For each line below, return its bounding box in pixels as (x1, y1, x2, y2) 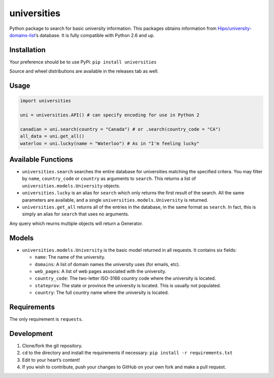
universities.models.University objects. (22, 182, 121, 188)
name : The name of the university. (35, 254, 106, 260)
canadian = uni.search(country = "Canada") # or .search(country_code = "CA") (20, 126, 221, 132)
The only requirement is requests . (9, 316, 83, 322)
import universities (20, 98, 71, 104)
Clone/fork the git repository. (22, 343, 83, 349)
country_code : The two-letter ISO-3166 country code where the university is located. (35, 275, 216, 281)
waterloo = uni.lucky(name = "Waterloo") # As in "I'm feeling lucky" (20, 140, 200, 146)
